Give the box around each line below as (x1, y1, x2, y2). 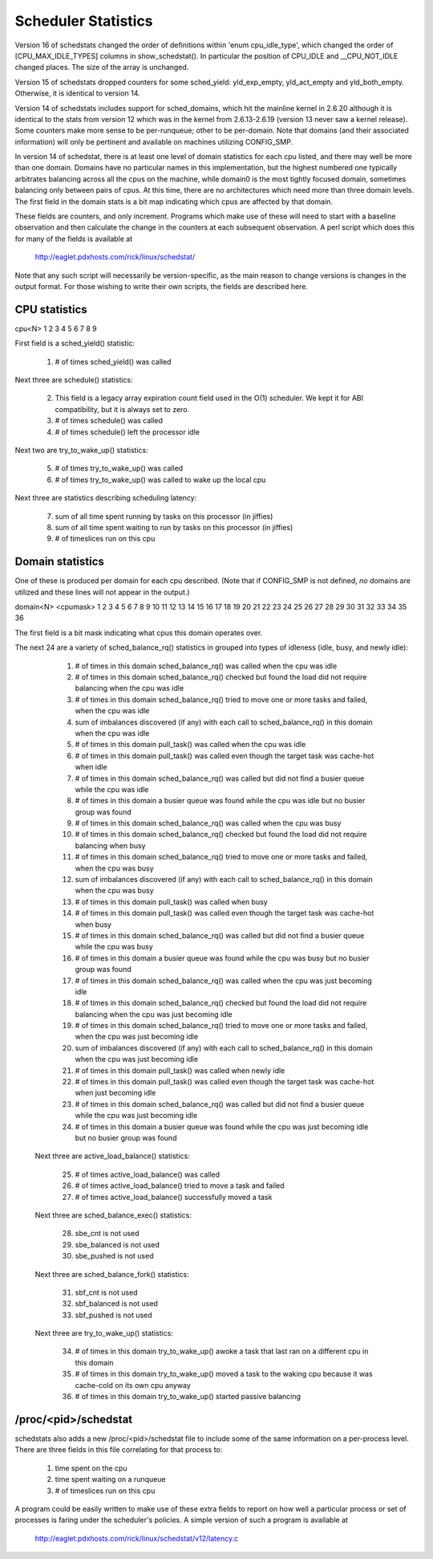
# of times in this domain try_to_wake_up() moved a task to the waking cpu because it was (75, 1369, 373, 1379)
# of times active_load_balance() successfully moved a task (75, 1192, 273, 1202)
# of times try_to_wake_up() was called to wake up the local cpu (55, 475, 266, 484)
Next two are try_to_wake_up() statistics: (14, 446, 148, 455)
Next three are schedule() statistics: (14, 375, 134, 385)
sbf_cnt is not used (75, 1288, 138, 1297)
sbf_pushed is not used (75, 1310, 152, 1320)
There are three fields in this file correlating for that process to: (14, 1445, 223, 1455)
